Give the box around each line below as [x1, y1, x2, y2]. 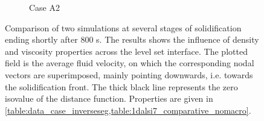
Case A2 [29, 1, 60, 13]
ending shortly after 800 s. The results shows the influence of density [5, 33, 259, 46]
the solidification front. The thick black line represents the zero [5, 80, 238, 93]
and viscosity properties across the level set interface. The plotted [5, 45, 248, 57]
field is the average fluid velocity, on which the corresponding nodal [5, 57, 254, 69]
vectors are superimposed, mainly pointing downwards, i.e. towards [5, 68, 253, 81]
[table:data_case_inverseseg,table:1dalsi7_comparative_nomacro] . [5, 104, 251, 116]
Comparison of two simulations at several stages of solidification [5, 21, 242, 34]
